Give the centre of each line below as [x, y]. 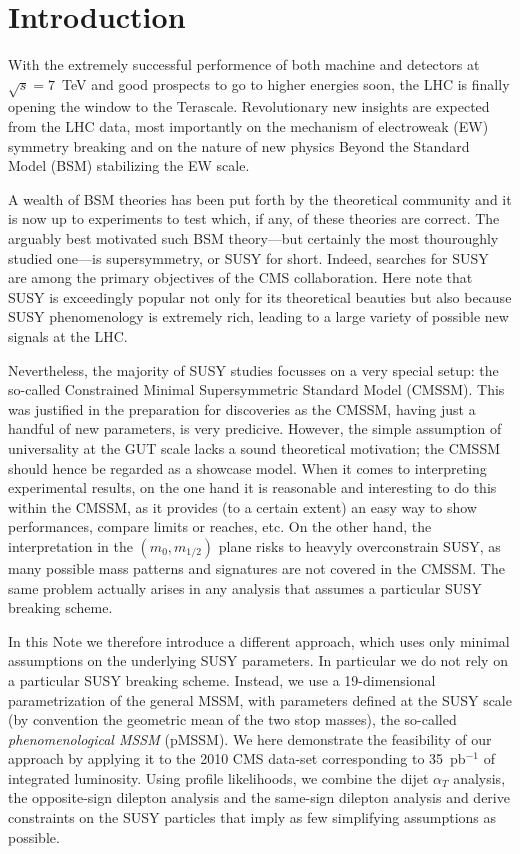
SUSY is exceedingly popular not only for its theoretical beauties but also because [260, 296]
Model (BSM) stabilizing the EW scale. [129, 165]
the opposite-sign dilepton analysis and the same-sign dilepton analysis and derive [259, 797]
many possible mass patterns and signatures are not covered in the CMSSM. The [256, 567]
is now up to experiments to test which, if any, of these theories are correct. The [254, 218]
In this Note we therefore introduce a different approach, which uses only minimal [259, 640]
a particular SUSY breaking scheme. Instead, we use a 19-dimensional [222, 679]
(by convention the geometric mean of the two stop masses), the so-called [232, 719]
